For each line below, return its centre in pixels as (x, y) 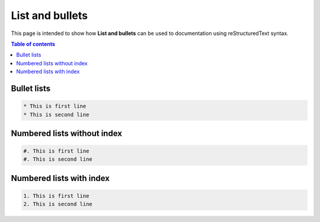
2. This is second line (58, 204)
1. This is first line (56, 196)
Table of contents (33, 44)
